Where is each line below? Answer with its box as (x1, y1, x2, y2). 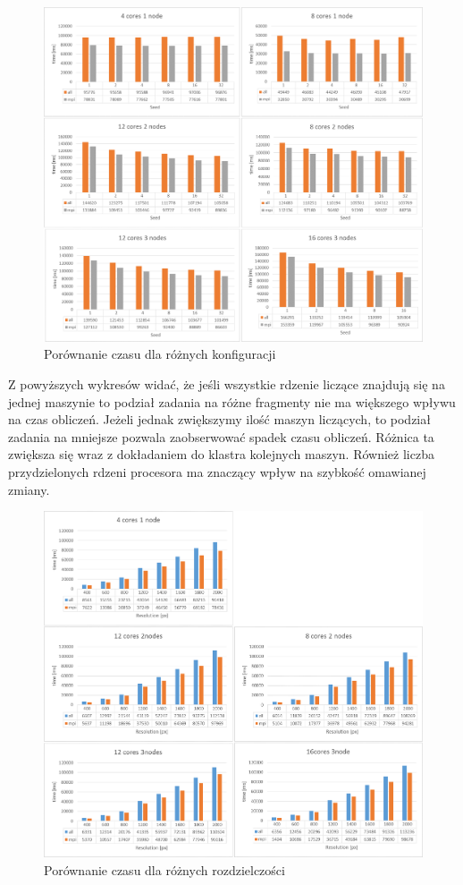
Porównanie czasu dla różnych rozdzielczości (44, 860, 285, 879)
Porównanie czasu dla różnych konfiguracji (44, 345, 276, 363)
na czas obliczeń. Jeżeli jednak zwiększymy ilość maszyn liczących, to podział (8, 410, 431, 429)
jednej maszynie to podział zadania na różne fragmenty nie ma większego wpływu (8, 392, 456, 411)
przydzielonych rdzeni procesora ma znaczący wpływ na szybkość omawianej (8, 463, 426, 481)
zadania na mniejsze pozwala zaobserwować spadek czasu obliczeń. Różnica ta (8, 427, 434, 446)
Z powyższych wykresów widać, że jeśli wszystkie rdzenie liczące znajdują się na (8, 375, 445, 394)
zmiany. (8, 480, 50, 498)
